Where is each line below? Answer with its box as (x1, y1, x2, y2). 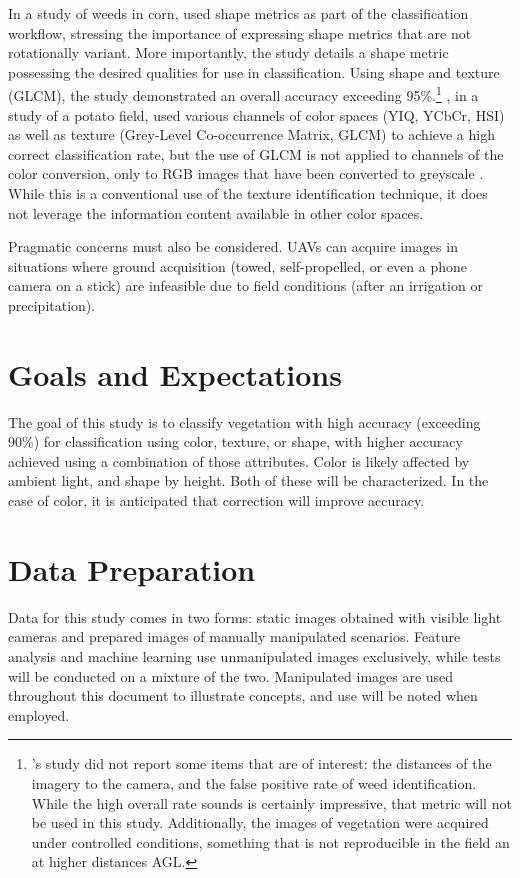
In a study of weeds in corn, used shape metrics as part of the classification (8, 3, 469, 23)
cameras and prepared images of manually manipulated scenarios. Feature (8, 626, 461, 647)
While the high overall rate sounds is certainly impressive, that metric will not (31, 792, 512, 813)
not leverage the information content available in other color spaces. (8, 202, 424, 223)
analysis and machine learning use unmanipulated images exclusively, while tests (8, 645, 501, 666)
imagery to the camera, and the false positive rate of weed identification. (31, 772, 477, 793)
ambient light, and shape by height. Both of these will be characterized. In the (8, 470, 489, 491)
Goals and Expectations (8, 353, 342, 394)
